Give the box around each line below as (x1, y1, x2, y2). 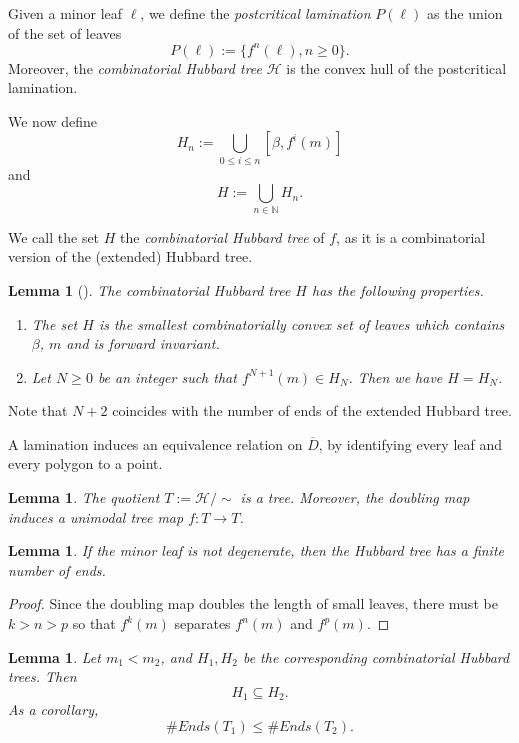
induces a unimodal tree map (8, 506, 184, 527)
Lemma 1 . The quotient (8, 487, 160, 508)
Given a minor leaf (8, 3, 123, 23)
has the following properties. (312, 279, 484, 300)
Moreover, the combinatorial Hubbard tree (8, 57, 262, 78)
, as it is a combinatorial (336, 226, 486, 247)
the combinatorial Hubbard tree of (120, 226, 325, 247)
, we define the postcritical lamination (140, 3, 371, 23)
